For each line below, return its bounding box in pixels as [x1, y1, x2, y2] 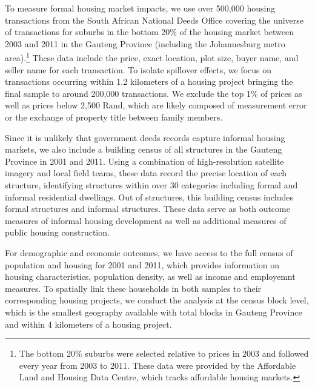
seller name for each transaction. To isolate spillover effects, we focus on [5, 63, 271, 76]
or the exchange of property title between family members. [5, 111, 223, 123]
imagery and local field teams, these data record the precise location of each [5, 167, 287, 179]
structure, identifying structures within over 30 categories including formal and [5, 178, 298, 191]
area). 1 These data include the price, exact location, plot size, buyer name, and [5, 50, 299, 64]
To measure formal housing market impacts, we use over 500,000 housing [5, 2, 276, 14]
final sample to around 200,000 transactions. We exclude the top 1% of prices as [5, 87, 302, 99]
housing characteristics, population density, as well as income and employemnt [5, 270, 296, 283]
